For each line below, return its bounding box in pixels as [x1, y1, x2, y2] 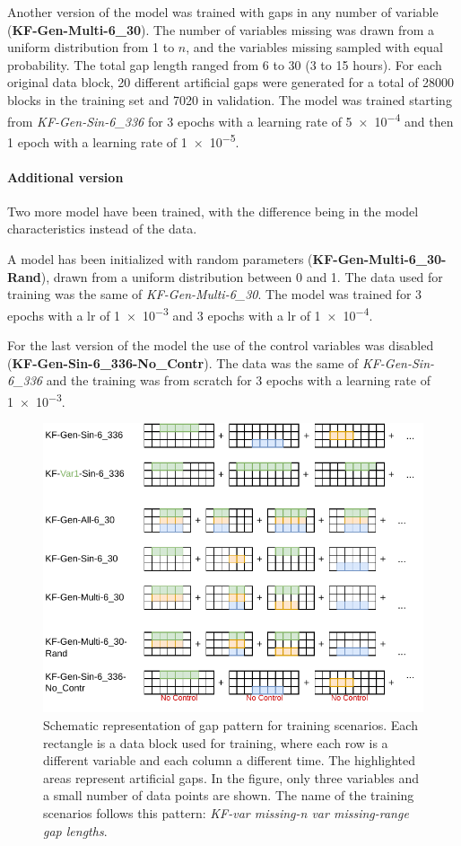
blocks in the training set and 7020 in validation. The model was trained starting [7, 90, 452, 109]
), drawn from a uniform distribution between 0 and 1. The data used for [40, 267, 443, 286]
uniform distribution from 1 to [7, 38, 175, 57]
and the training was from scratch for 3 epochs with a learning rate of [46, 371, 431, 390]
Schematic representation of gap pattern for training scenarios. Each [43, 716, 418, 734]
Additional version [7, 167, 124, 186]
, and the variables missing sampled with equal [186, 38, 443, 57]
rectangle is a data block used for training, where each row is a [43, 733, 388, 752]
